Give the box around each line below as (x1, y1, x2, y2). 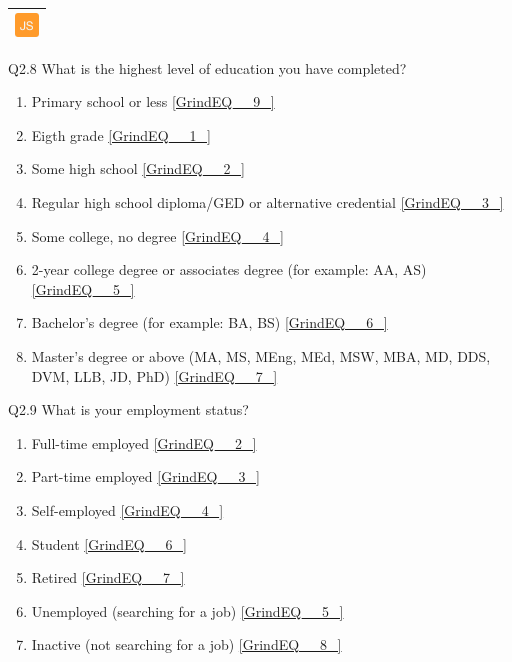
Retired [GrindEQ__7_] (31, 567, 185, 588)
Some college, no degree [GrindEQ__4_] (31, 225, 284, 246)
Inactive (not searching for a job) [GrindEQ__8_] (31, 634, 342, 655)
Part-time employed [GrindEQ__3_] (31, 466, 260, 487)
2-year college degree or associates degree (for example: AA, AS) (31, 259, 427, 280)
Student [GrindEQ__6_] (31, 533, 187, 554)
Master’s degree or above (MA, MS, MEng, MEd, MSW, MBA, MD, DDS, (31, 345, 491, 366)
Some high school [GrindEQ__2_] (31, 158, 245, 179)
